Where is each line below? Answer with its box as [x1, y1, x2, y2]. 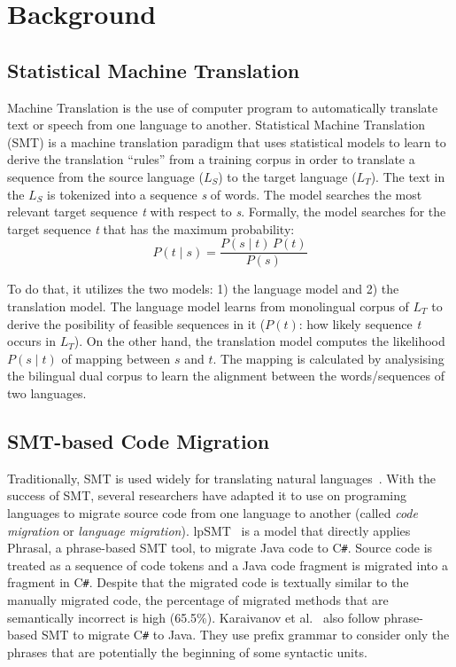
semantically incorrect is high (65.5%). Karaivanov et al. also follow [7, 608, 380, 626]
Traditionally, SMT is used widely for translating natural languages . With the [7, 468, 436, 487]
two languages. [7, 383, 87, 402]
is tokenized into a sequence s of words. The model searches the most [47, 184, 422, 203]
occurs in [7, 332, 56, 350]
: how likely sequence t [298, 314, 421, 333]
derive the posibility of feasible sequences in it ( [7, 314, 266, 333]
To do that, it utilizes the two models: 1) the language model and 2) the [7, 279, 399, 298]
